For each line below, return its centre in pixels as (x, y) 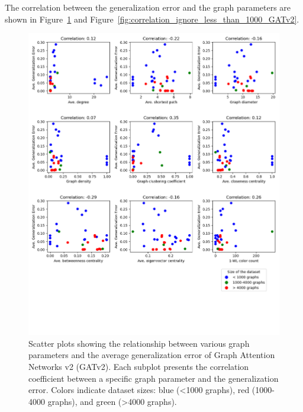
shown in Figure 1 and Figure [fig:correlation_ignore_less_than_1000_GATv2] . (152, 19)
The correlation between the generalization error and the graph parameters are (148, 7)
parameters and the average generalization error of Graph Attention (152, 355)
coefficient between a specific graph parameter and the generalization (154, 378)
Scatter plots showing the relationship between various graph (139, 343)
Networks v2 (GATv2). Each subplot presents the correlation (139, 366)
